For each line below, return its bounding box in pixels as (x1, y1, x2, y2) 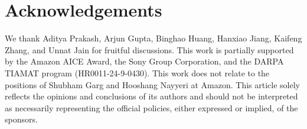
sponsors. (5, 113, 38, 125)
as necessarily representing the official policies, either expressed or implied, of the (5, 101, 298, 114)
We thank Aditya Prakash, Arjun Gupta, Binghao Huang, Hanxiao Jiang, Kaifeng (5, 32, 302, 44)
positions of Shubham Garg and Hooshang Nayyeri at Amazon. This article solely (5, 78, 300, 91)
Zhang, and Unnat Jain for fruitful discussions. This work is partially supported (5, 43, 294, 56)
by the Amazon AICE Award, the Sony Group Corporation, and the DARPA (5, 55, 284, 67)
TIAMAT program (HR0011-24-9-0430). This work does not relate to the (5, 66, 270, 79)
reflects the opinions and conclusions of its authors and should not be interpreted (5, 90, 298, 102)
